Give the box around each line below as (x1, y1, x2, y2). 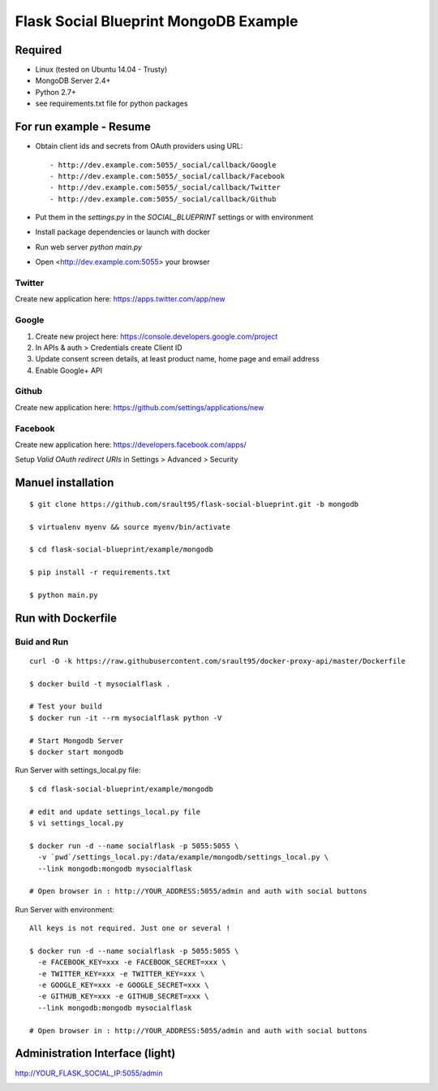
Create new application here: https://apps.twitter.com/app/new (15, 294, 226, 304)
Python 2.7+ (35, 87, 77, 97)
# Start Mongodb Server (29, 736, 124, 745)
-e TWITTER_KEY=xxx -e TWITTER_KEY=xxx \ (37, 969, 205, 978)
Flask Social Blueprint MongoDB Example (15, 12, 299, 30)
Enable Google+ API (35, 366, 103, 375)
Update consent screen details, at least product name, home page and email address (35, 354, 320, 364)
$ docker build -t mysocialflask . (29, 679, 171, 688)
